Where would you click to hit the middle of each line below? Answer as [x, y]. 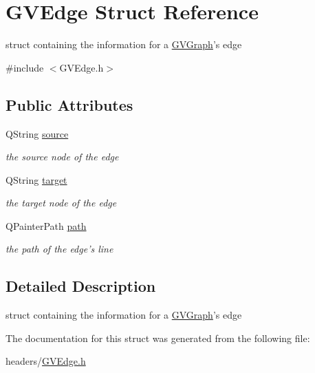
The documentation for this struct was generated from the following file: [158, 338]
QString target [36, 179]
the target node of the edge [61, 203]
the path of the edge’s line [59, 249]
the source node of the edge [62, 157]
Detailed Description [81, 286]
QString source [37, 133]
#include [25, 67]
